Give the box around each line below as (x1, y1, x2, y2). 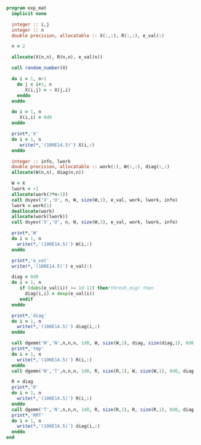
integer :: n (11, 27, 44, 33)
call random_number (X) (11, 65, 68, 71)
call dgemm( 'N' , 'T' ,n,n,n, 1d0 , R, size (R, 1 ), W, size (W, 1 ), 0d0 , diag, (11, 368, 197, 374)
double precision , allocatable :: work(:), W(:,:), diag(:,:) (11, 164, 170, 170)
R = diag (11, 379, 33, 385)
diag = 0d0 (11, 274, 39, 280)
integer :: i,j (11, 21, 50, 28)
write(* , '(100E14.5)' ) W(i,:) (17, 241, 93, 247)
